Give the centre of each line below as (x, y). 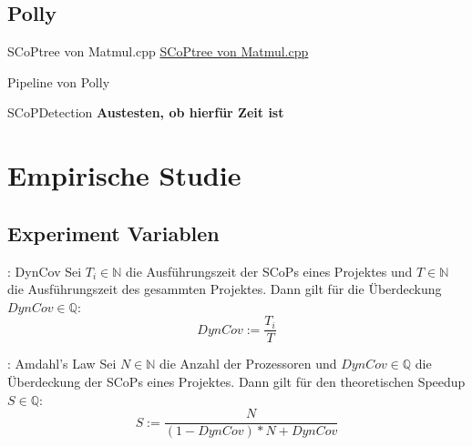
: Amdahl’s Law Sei (62, 364)
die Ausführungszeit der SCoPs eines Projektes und (269, 271)
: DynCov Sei (45, 271)
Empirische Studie (124, 175)
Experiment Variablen (113, 233)
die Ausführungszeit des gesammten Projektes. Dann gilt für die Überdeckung (225, 289)
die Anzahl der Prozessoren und (248, 364)
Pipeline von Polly (59, 81)
